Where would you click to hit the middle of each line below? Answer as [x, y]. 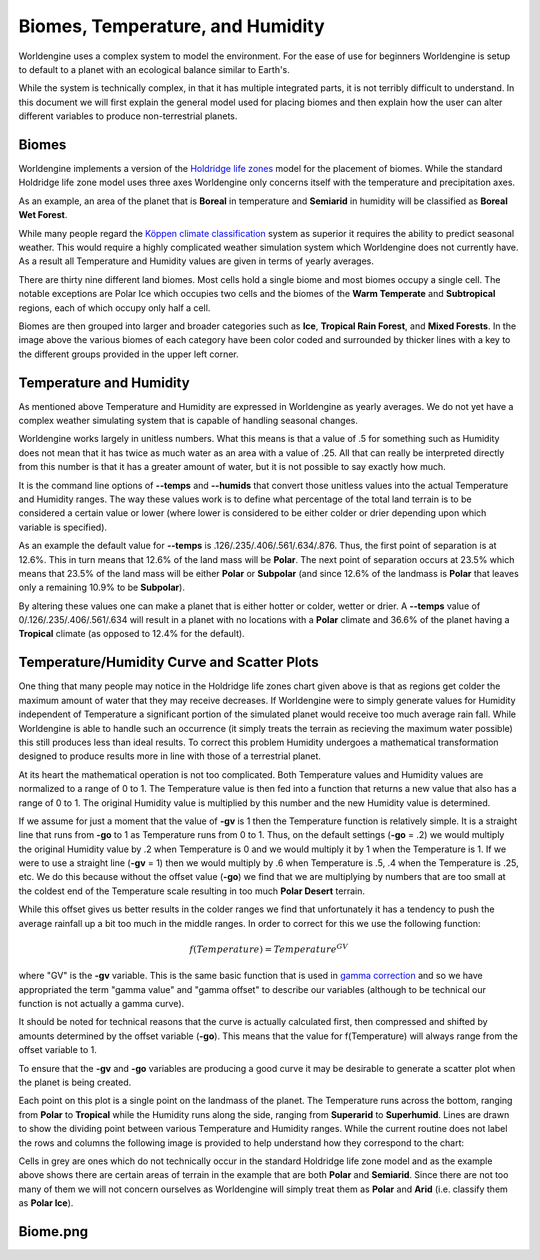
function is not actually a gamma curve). [101, 1003]
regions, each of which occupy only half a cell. [114, 307]
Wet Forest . [43, 215]
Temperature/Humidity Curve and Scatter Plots [168, 662]
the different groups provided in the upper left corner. [128, 354]
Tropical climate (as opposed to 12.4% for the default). [131, 634]
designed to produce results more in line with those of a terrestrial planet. [170, 756]
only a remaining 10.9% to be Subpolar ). [101, 587]
